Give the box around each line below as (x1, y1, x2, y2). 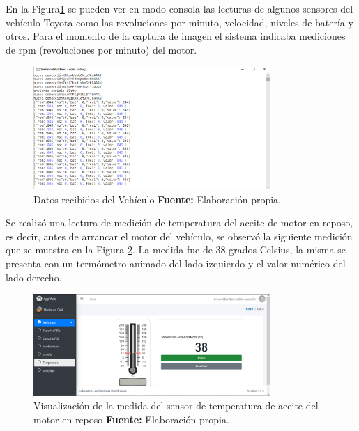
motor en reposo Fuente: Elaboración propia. (33, 412, 229, 426)
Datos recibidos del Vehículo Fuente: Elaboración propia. (33, 191, 281, 206)
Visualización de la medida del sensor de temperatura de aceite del (33, 398, 319, 413)
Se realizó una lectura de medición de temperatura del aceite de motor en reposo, (6, 215, 353, 230)
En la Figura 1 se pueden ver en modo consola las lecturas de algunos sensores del (6, 1, 353, 15)
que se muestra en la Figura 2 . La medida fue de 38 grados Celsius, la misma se (6, 242, 346, 257)
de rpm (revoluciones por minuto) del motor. (6, 42, 197, 56)
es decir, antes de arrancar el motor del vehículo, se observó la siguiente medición (6, 228, 353, 243)
